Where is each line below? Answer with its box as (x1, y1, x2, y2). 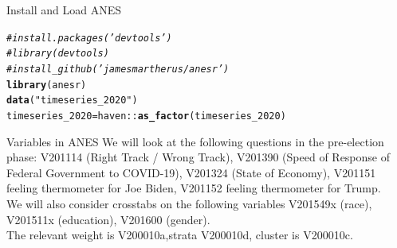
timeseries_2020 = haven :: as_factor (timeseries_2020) (6, 110, 286, 122)
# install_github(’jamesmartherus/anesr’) (6, 63, 230, 75)
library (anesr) (6, 79, 87, 91)
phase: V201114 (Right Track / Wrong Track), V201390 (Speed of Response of (6, 149, 391, 165)
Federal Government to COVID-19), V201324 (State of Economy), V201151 (6, 164, 376, 180)
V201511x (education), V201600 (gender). (6, 211, 210, 227)
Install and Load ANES (6, 2, 121, 17)
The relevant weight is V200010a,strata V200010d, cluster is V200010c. (6, 227, 353, 243)
